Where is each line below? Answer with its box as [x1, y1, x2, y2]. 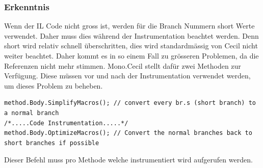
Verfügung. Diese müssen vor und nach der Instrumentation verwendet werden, [4, 70, 251, 81]
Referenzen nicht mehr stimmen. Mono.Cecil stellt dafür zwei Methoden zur [4, 60, 241, 71]
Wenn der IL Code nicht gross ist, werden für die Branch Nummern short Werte [4, 20, 255, 31]
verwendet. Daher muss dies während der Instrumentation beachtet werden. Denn [4, 30, 259, 41]
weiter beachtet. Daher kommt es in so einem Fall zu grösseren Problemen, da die [4, 50, 259, 61]
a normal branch [4, 109, 59, 117]
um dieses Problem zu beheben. [4, 80, 103, 91]
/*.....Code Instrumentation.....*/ [4, 119, 128, 127]
